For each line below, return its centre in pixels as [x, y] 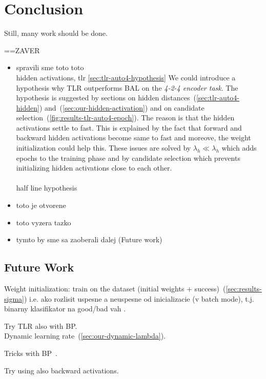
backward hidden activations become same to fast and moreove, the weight [134, 138]
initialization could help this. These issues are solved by [104, 148]
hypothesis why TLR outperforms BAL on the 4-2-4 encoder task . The [127, 87]
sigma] [14, 298]
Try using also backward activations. [62, 370]
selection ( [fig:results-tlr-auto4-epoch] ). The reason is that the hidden [125, 118]
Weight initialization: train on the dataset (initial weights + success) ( [115, 289]
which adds [239, 148]
